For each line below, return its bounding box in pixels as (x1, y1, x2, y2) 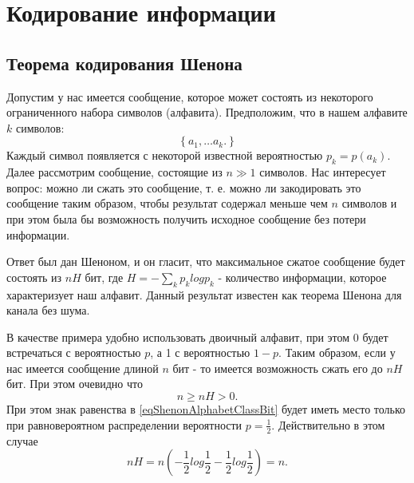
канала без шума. (6, 302, 90, 319)
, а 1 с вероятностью (150, 344, 250, 361)
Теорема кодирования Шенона (6, 50, 242, 75)
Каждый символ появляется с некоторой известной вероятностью (6, 147, 323, 164)
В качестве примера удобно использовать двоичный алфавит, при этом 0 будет (6, 328, 388, 345)
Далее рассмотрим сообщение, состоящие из (6, 164, 223, 180)
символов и (341, 195, 397, 212)
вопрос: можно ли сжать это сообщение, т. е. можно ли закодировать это (6, 179, 361, 196)
